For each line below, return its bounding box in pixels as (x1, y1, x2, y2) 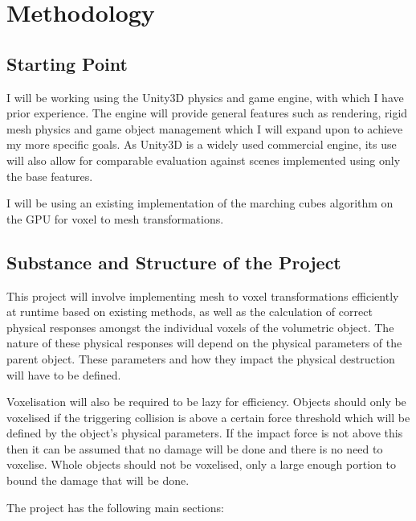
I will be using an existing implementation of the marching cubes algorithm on (6, 195, 394, 211)
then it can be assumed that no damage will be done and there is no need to (6, 440, 383, 457)
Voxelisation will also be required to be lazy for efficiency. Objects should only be (6, 393, 406, 410)
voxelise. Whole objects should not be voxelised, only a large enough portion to (6, 456, 396, 473)
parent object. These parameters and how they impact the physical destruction (6, 350, 395, 367)
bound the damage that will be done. (6, 472, 190, 489)
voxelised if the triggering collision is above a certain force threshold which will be (6, 408, 410, 425)
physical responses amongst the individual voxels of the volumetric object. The (6, 318, 394, 335)
